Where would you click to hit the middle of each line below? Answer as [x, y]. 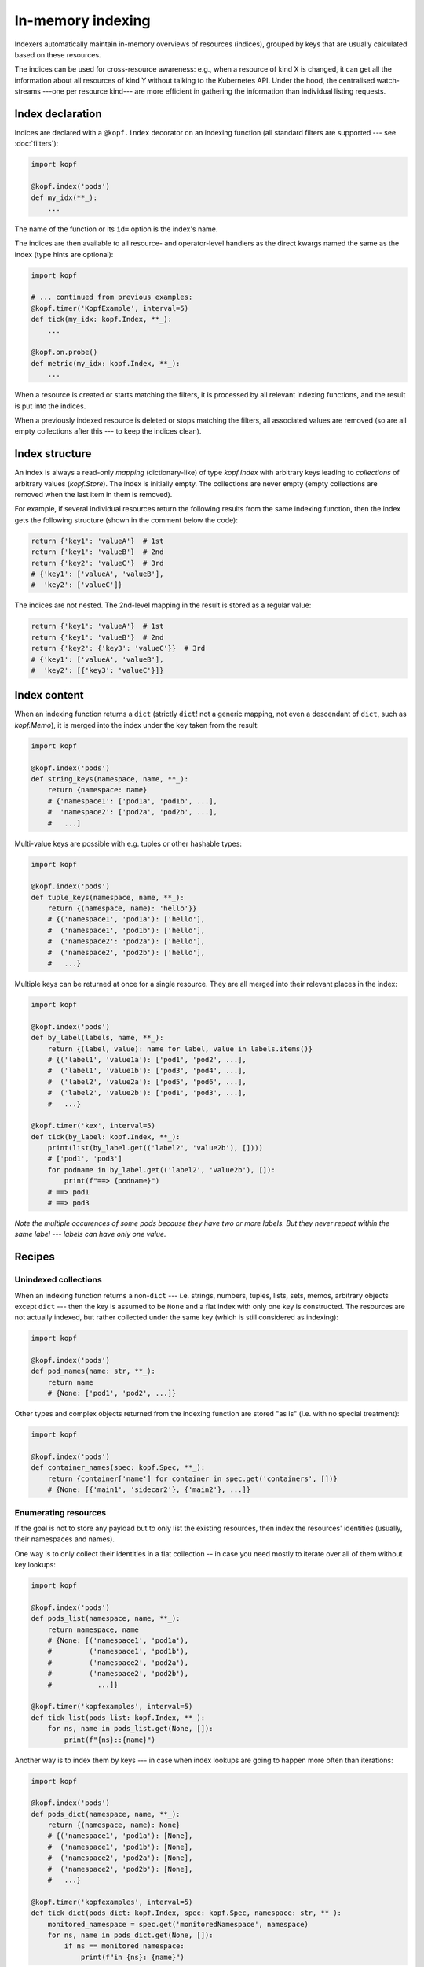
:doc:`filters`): [37, 144]
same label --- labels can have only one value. [90, 1234]
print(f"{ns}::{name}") [110, 1740]
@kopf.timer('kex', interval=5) [93, 1126]
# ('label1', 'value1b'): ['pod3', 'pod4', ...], [147, 1071]
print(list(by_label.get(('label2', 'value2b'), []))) [155, 1148]
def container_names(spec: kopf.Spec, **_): [118, 1468]
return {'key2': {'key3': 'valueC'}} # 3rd [118, 648]
